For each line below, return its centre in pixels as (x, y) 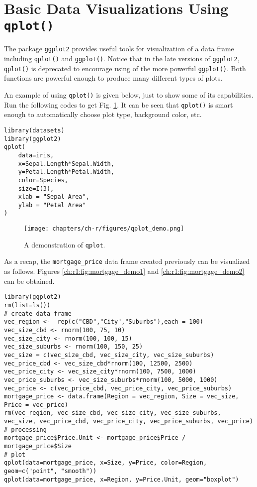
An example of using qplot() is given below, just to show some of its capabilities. (129, 95)
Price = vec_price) (36, 405)
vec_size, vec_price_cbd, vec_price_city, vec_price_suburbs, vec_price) (129, 422)
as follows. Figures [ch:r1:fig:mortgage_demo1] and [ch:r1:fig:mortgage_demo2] (124, 271)
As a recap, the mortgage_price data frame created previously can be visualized (127, 261)
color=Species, (43, 180)
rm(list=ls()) (27, 305)
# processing (25, 429)
